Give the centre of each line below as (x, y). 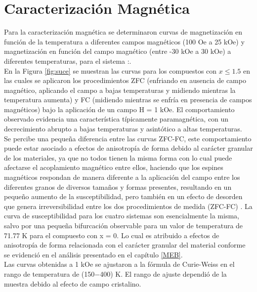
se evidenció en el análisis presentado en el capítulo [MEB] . (93, 254)
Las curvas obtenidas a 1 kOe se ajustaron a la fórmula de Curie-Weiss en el (119, 264)
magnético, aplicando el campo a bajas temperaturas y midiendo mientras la (120, 90)
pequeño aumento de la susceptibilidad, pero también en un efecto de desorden (123, 196)
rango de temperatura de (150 (49, 273)
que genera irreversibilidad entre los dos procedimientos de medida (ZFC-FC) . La (128, 206)
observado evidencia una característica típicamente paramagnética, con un (116, 119)
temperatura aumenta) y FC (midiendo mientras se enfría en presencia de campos (128, 100)
